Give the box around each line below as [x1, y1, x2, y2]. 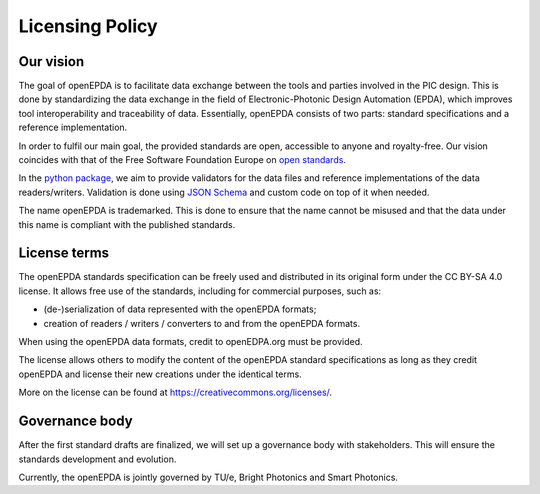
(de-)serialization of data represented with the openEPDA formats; [43, 303, 317, 315]
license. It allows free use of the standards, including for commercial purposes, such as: [18, 285, 382, 297]
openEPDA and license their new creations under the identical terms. [18, 368, 302, 380]
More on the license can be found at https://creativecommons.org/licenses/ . [18, 386, 333, 399]
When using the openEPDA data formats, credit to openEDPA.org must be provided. [18, 336, 364, 348]
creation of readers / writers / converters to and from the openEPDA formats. [43, 317, 360, 329]
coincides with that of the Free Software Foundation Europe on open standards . [18, 154, 347, 166]
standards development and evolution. [18, 453, 177, 465]
